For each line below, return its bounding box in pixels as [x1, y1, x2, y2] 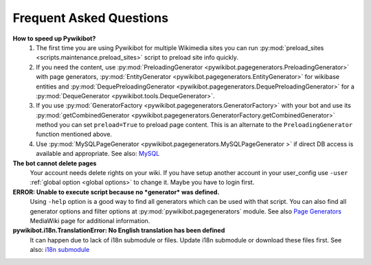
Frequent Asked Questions [12, 10, 168, 25]
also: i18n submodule [30, 246, 90, 254]
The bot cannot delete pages [12, 159, 97, 168]
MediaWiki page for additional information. [30, 216, 150, 224]
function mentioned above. [36, 130, 113, 139]
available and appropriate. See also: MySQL [36, 150, 160, 158]
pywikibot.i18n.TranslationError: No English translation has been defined [12, 227, 225, 235]
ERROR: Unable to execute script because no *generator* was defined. [12, 187, 220, 196]
